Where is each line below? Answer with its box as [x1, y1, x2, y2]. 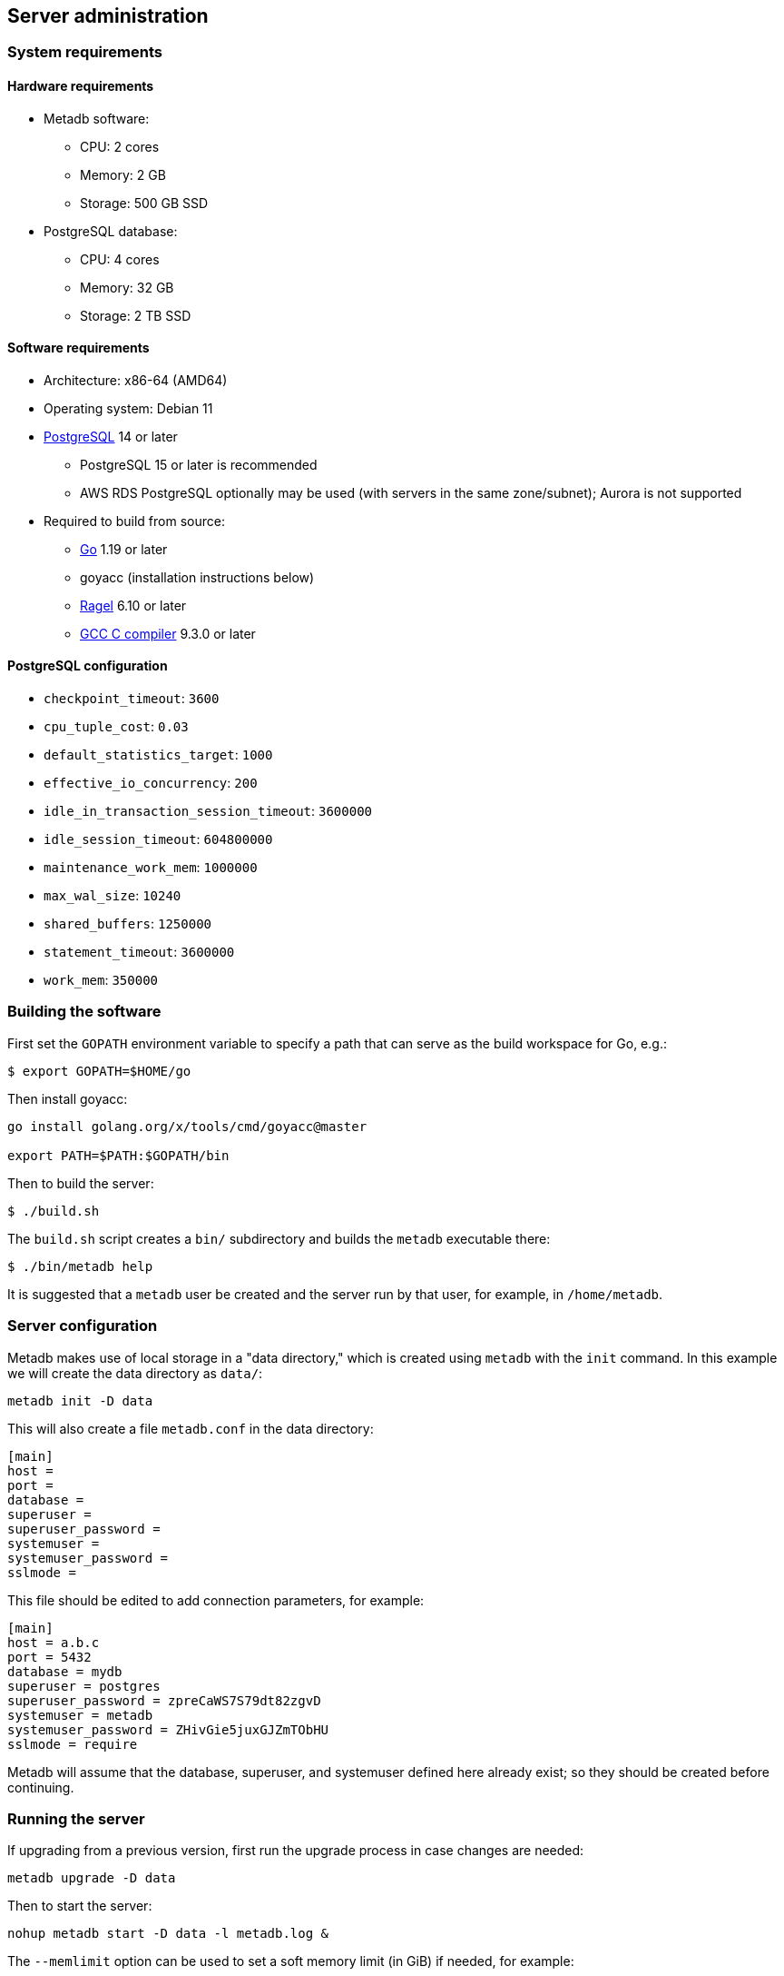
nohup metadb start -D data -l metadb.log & [7, 1926, 329, 1941]
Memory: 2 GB [80, 166, 166, 183]
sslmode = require [7, 1736, 138, 1752]
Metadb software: [44, 110, 150, 126]
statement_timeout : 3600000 [44, 944, 235, 960]
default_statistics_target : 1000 [44, 747, 273, 763]
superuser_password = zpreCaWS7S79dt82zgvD [7, 1693, 321, 1708]
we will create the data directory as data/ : [7, 1365, 263, 1381]
